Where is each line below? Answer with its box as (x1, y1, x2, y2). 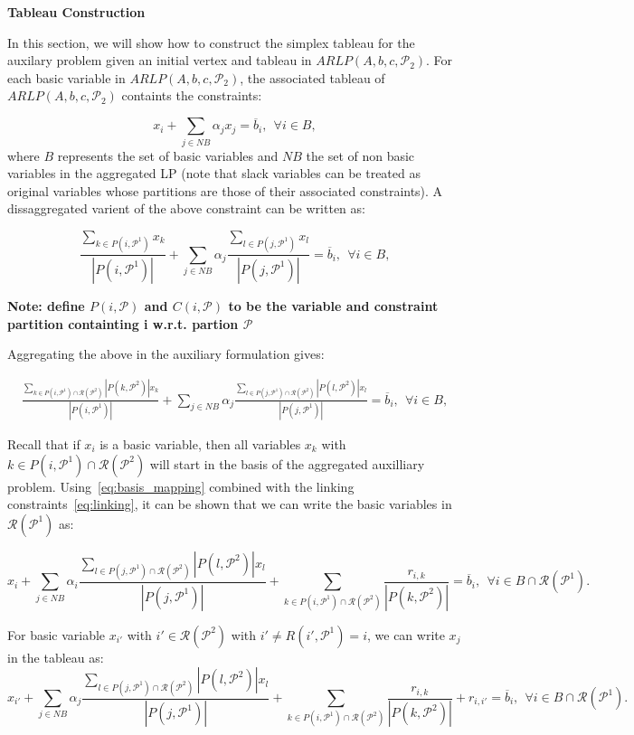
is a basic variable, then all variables (99, 434, 301, 453)
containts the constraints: (121, 86, 262, 105)
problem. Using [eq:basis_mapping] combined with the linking (7, 476, 355, 495)
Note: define (7, 296, 85, 315)
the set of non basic (306, 146, 415, 165)
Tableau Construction (7, 3, 146, 21)
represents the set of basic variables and (57, 146, 279, 165)
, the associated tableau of (240, 68, 385, 87)
